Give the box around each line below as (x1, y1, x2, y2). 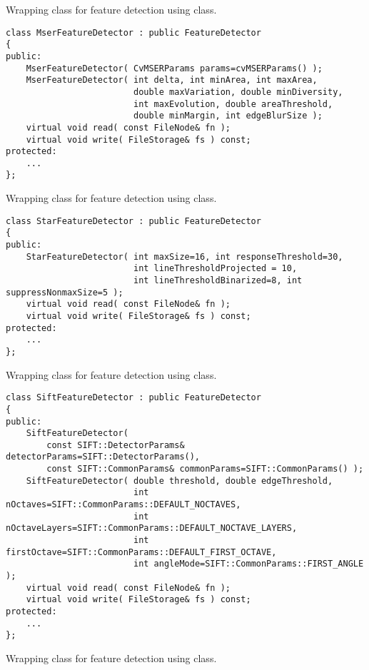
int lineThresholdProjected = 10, (133, 263, 298, 274)
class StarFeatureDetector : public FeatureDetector (6, 215, 261, 226)
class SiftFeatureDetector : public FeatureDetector (6, 392, 261, 403)
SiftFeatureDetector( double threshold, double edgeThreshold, (26, 475, 333, 486)
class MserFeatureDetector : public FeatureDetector (6, 27, 261, 38)
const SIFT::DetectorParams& (46, 440, 185, 450)
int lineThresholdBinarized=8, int (133, 275, 303, 285)
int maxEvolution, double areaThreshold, (133, 98, 333, 109)
